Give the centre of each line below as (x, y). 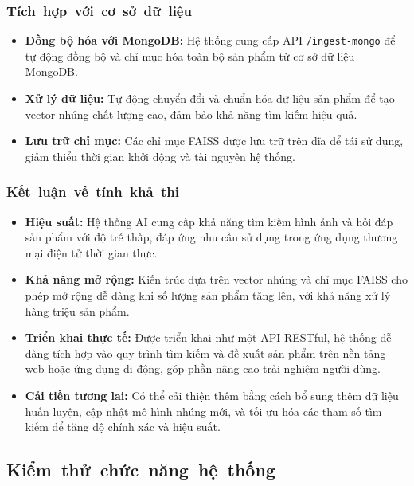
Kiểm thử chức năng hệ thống (141, 470)
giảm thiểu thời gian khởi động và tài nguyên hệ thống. (160, 156)
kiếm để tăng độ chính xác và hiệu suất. (123, 427)
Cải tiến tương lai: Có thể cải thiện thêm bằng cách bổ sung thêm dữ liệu (212, 395)
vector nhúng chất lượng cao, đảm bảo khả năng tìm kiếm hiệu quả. (191, 114)
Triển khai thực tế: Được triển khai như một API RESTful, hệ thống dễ (208, 337)
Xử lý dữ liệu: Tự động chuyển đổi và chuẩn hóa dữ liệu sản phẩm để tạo (210, 98)
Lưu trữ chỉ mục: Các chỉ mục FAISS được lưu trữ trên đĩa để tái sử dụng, (214, 141)
